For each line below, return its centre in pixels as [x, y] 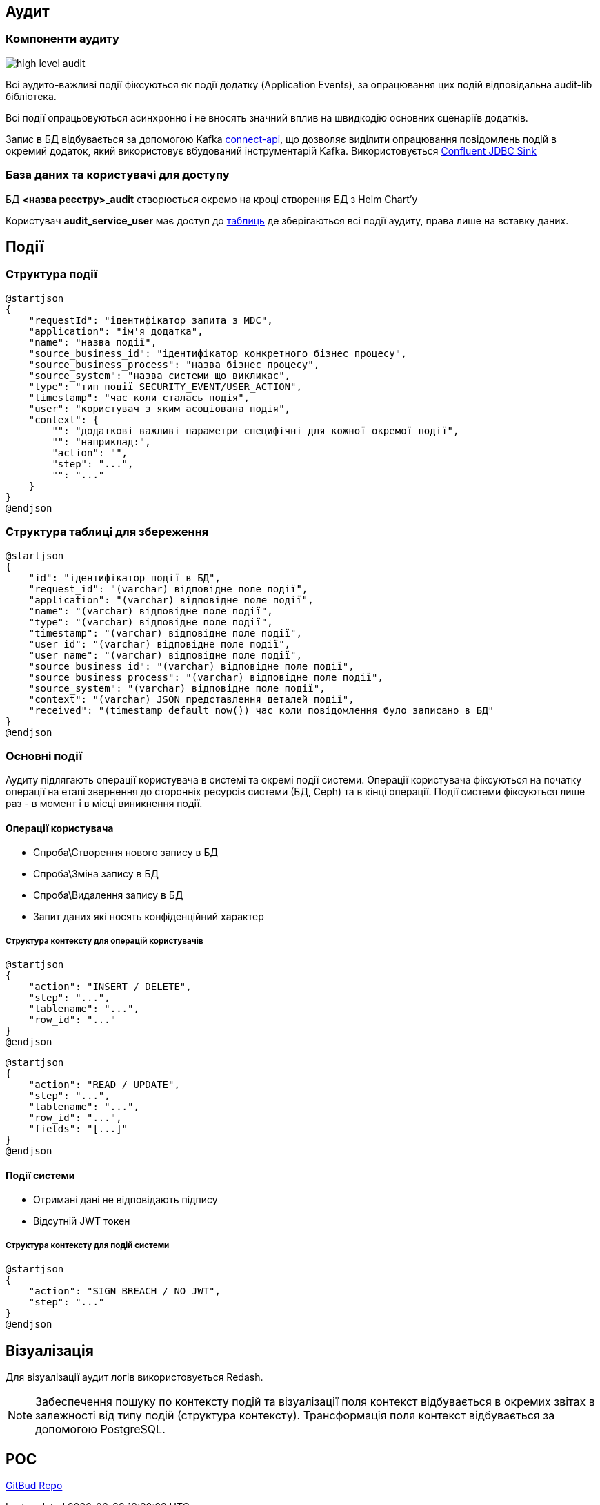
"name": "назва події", [93, 342]
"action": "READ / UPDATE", [104, 1085]
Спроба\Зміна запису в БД [96, 874]
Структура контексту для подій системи [88, 1245]
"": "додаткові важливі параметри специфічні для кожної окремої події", [256, 430]
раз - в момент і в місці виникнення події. [104, 804]
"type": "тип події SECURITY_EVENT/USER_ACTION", [165, 386]
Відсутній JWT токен [82, 1221]
